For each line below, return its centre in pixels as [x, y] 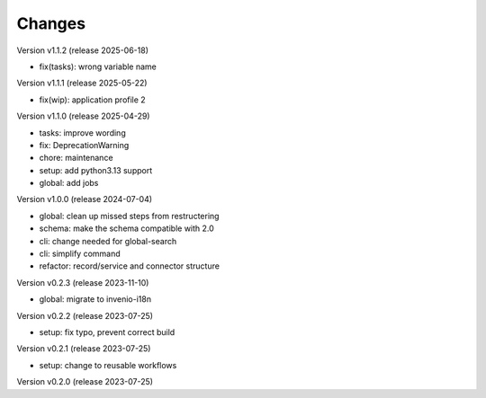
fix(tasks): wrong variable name [98, 66]
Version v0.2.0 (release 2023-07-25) [85, 382]
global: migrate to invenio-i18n [95, 299]
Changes [51, 23]
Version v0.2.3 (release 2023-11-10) [83, 282]
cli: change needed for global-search [108, 241]
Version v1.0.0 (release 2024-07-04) [85, 199]
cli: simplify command [80, 254]
